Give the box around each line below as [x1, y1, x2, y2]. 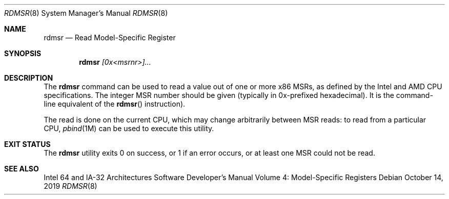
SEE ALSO [4, 164, 39, 173]
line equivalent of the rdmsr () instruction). [44, 99, 186, 108]
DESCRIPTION [4, 73, 53, 82]
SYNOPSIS [4, 49, 42, 58]
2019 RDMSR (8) [44, 182, 97, 190]
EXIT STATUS [4, 140, 51, 148]
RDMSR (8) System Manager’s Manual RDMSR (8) [4, 9, 168, 17]
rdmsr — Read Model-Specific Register [44, 33, 176, 42]
